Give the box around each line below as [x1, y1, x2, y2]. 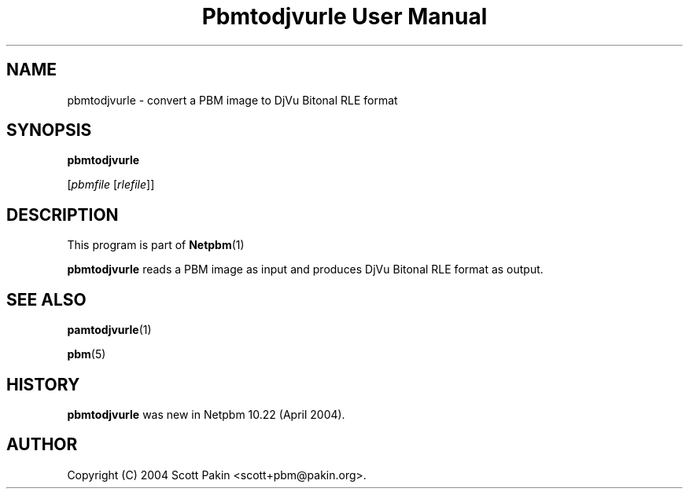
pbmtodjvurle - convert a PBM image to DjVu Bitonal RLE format [67, 93, 398, 107]
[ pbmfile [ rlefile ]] [67, 178, 155, 192]
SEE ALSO [6, 289, 87, 310]
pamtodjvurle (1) [67, 323, 152, 337]
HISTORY [6, 374, 80, 394]
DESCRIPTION [6, 204, 119, 225]
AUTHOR [6, 434, 78, 455]
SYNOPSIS [6, 120, 92, 141]
